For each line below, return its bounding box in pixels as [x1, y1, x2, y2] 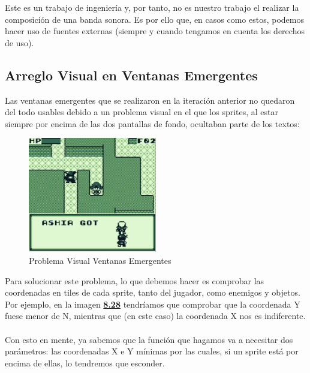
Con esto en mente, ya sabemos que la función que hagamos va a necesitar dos [5, 333, 293, 345]
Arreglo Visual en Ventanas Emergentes [5, 65, 258, 84]
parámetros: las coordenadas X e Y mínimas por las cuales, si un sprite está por [5, 345, 299, 357]
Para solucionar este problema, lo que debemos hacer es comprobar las [5, 274, 264, 287]
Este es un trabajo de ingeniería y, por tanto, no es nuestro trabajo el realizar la [5, 1, 299, 13]
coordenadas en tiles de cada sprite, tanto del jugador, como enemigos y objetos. [5, 286, 300, 299]
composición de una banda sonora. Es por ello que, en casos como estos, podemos [5, 13, 305, 25]
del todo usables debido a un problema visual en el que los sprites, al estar [5, 106, 279, 118]
